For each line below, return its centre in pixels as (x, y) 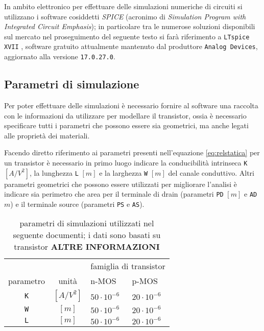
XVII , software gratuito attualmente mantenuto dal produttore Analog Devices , (131, 46)
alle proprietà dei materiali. (47, 135)
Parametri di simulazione (72, 84)
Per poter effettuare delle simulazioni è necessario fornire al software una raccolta (131, 105)
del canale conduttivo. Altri (211, 172)
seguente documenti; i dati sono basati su (87, 235)
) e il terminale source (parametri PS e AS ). (77, 204)
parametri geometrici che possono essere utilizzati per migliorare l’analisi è (121, 184)
